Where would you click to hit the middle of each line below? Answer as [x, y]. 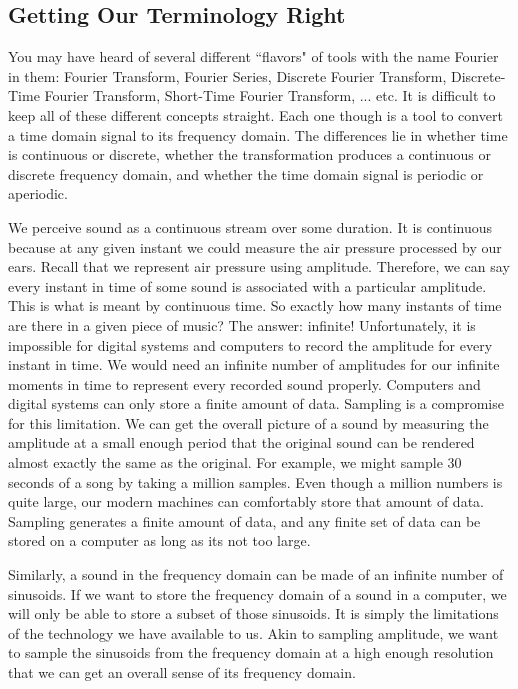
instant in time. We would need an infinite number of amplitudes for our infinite [254, 364]
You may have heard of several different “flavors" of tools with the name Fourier [253, 56]
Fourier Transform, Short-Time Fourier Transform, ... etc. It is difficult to [270, 95]
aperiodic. [38, 193]
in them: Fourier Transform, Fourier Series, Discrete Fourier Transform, [227, 75]
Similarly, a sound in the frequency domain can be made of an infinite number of [256, 574]
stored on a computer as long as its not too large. [159, 540]
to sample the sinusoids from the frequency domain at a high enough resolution [251, 652]
